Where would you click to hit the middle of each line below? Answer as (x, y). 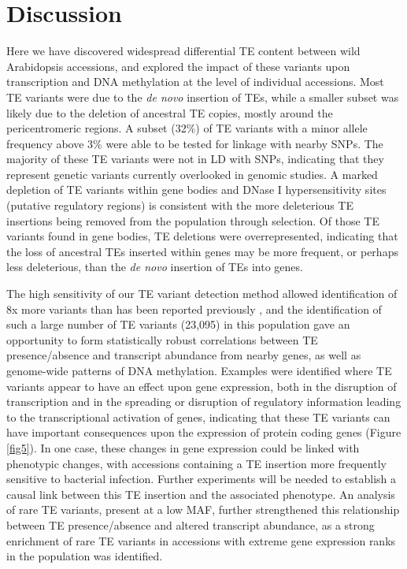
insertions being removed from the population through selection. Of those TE (193, 220)
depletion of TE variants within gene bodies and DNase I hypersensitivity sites (196, 190)
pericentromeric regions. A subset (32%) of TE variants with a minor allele (187, 128)
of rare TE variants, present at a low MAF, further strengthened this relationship (203, 509)
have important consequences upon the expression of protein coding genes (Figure (204, 432)
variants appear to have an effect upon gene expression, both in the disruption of (202, 386)
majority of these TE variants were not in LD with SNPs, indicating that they (195, 159)
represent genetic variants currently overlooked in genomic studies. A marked (192, 174)
